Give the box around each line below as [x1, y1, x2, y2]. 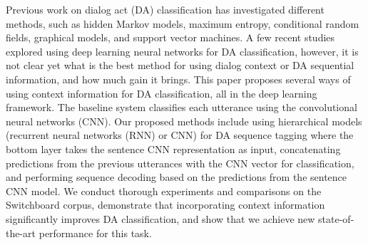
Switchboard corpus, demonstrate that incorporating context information [6, 197, 325, 212]
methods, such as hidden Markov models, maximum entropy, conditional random [6, 16, 359, 31]
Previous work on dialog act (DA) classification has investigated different [6, 2, 324, 16]
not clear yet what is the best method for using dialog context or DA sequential [6, 58, 354, 73]
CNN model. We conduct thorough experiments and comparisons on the [6, 183, 322, 198]
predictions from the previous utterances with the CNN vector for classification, [6, 155, 354, 170]
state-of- [318, 211, 354, 226]
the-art [6, 225, 36, 240]
